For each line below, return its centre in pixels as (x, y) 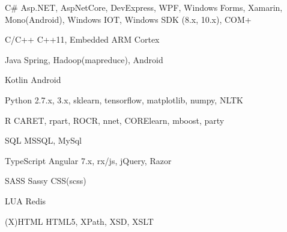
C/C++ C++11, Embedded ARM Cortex (82, 39)
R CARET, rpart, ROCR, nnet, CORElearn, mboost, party (115, 120)
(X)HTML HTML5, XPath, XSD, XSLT (79, 221)
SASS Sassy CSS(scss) (46, 181)
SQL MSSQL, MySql (44, 140)
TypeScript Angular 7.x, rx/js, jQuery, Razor (88, 160)
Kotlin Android (33, 80)
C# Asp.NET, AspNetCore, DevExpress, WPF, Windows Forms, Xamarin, (144, 7)
